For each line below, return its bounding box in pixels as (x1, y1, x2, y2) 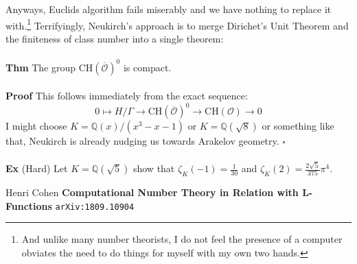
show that (133, 161, 175, 176)
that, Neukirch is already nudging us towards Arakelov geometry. (5, 134, 279, 148)
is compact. (123, 60, 172, 74)
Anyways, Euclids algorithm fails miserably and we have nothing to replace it (5, 2, 332, 16)
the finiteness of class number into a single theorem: (5, 31, 224, 45)
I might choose (5, 119, 67, 133)
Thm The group (5, 60, 76, 74)
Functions (5, 198, 52, 213)
